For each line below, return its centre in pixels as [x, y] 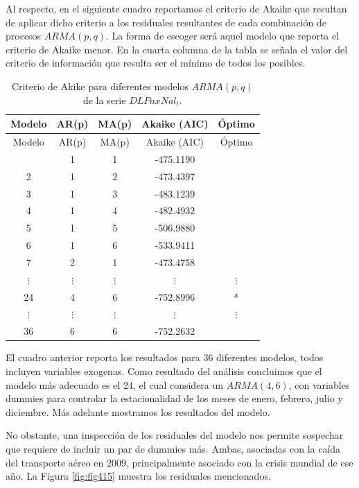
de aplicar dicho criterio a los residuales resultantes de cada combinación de [166, 22]
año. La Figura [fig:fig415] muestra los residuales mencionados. [138, 476]
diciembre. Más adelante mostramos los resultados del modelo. [138, 411]
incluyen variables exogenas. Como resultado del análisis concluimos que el [164, 371]
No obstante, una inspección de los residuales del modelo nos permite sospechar [175, 435]
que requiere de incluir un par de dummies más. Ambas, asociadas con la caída [173, 448]
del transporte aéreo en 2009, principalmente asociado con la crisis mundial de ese [179, 462]
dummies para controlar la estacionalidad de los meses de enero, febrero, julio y [174, 398]
